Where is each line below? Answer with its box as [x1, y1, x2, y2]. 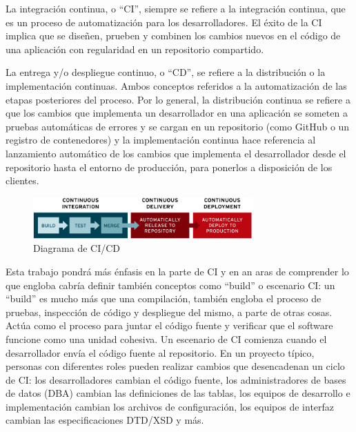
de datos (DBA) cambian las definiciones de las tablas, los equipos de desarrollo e [6, 386, 350, 400]
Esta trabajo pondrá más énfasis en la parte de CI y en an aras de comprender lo [6, 264, 349, 278]
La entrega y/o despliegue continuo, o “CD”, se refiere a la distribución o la [6, 65, 326, 79]
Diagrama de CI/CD [33, 241, 121, 255]
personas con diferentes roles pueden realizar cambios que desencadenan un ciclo [6, 359, 345, 373]
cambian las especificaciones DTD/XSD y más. [6, 413, 204, 427]
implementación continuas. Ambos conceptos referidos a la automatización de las [6, 78, 347, 92]
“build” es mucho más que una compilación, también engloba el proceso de [6, 291, 322, 306]
